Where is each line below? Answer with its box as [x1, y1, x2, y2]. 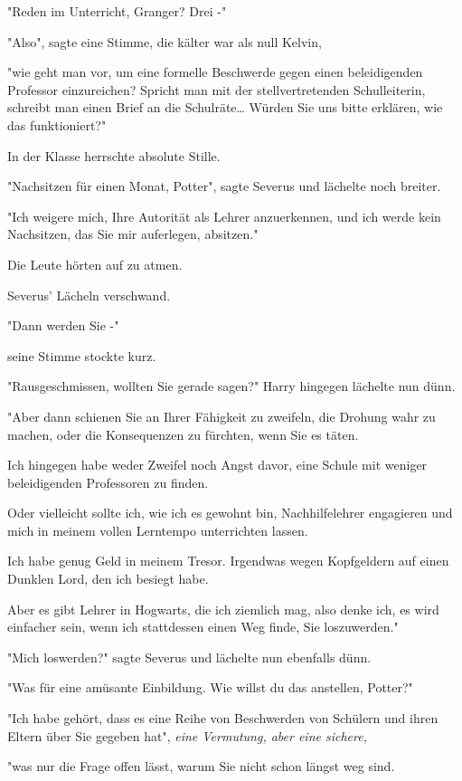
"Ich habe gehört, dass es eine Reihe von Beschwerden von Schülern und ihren [7, 709, 438, 728]
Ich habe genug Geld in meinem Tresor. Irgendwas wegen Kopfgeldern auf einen [7, 551, 449, 570]
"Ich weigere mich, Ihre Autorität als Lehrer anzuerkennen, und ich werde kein [7, 206, 441, 225]
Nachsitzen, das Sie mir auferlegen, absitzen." [7, 224, 259, 243]
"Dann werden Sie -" [7, 316, 119, 335]
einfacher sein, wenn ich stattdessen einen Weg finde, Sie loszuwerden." [7, 617, 399, 636]
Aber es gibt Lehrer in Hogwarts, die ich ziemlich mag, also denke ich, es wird [7, 599, 439, 618]
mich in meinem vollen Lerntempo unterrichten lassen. [7, 520, 308, 539]
